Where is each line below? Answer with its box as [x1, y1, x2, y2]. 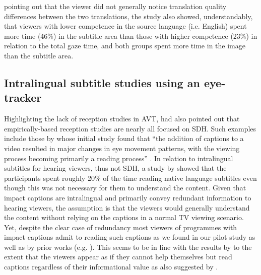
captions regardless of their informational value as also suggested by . [4, 261, 218, 272]
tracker [4, 90, 42, 105]
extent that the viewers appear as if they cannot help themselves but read [4, 251, 232, 262]
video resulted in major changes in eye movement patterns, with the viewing [4, 143, 240, 153]
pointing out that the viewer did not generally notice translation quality [4, 1, 227, 11]
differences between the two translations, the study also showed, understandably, [4, 11, 253, 21]
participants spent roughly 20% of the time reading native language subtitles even [4, 172, 257, 183]
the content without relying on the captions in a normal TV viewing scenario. [4, 212, 244, 223]
